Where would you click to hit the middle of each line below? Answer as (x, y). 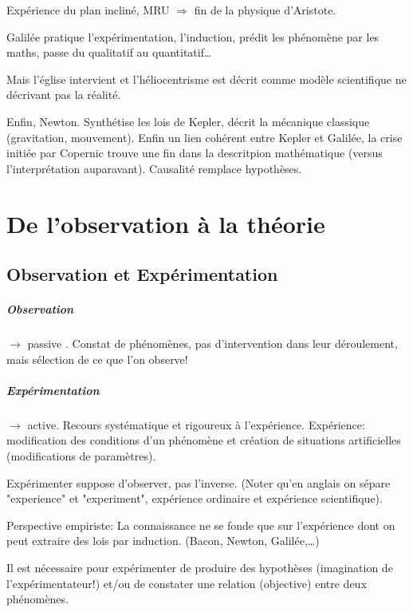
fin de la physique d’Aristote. (265, 10)
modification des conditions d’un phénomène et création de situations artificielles (204, 440)
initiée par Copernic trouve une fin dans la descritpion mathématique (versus (195, 153)
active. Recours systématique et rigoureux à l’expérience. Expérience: (196, 424)
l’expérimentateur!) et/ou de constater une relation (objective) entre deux (187, 583)
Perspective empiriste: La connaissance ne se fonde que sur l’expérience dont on (201, 525)
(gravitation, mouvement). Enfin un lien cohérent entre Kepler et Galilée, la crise (205, 137)
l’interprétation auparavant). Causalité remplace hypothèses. (154, 168)
